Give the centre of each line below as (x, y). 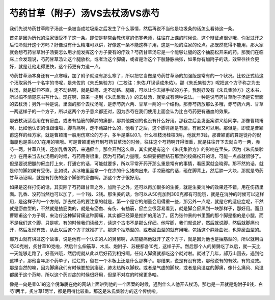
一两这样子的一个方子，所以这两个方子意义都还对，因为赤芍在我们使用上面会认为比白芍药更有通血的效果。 (121, 111)
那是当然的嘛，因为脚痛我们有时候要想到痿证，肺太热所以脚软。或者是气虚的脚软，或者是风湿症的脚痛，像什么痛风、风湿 (136, 268)
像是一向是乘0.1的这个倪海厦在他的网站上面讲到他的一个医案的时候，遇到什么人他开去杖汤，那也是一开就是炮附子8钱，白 (136, 284)
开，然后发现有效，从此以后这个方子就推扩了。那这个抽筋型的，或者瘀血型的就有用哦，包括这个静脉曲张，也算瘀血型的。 (136, 230)
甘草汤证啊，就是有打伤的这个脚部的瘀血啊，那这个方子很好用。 (76, 178)
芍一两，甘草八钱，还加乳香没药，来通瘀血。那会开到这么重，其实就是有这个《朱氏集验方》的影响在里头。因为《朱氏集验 (136, 149)
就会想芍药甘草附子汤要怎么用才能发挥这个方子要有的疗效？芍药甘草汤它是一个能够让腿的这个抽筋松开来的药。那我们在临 (136, 52)
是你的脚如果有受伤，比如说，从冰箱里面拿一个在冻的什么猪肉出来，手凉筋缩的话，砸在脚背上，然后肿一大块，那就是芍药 (136, 170)
